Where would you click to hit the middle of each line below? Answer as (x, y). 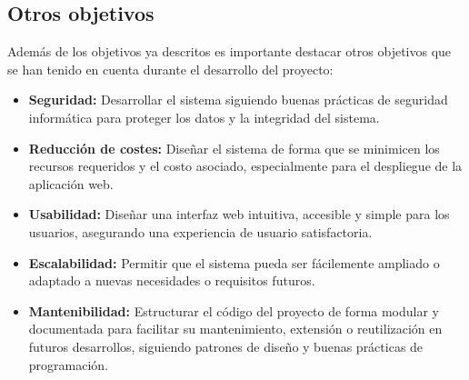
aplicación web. (71, 183)
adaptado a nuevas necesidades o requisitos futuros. (172, 280)
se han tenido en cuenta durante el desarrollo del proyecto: (170, 69)
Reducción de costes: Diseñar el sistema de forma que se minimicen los (234, 148)
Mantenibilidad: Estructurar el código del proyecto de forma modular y (234, 310)
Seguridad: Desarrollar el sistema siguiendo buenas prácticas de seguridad (238, 100)
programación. (69, 364)
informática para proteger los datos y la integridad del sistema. (204, 117)
